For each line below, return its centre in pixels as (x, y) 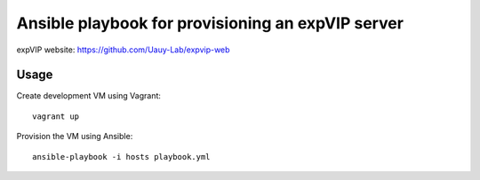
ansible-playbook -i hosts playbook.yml (121, 157)
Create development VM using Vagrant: (89, 96)
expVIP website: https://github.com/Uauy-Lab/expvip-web (123, 50)
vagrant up (56, 116)
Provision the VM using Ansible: (75, 137)
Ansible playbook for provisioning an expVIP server (210, 23)
